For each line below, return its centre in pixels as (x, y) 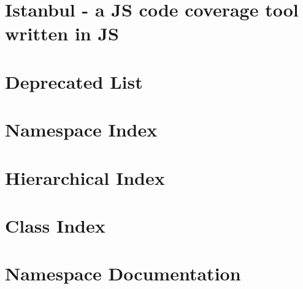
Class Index (55, 225)
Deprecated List (74, 81)
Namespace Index (81, 129)
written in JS (62, 33)
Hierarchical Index (85, 177)
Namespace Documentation (123, 273)
